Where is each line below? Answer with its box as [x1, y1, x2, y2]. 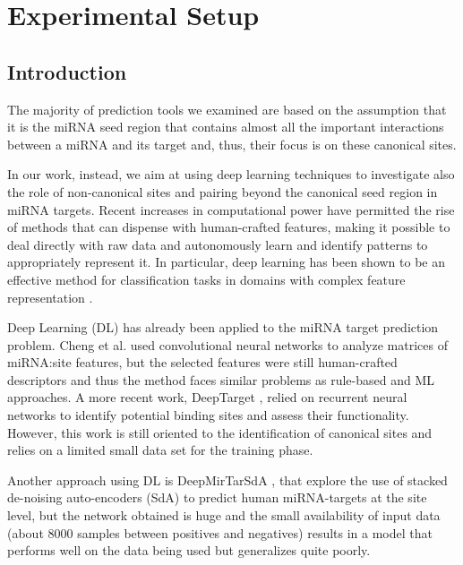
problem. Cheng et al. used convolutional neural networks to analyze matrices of [7, 335, 448, 354]
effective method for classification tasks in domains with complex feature [7, 270, 406, 288]
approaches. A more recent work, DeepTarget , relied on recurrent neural [7, 388, 407, 407]
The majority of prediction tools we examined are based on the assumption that [7, 99, 447, 118]
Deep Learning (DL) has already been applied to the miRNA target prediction [7, 318, 439, 337]
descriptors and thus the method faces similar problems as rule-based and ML [7, 370, 434, 389]
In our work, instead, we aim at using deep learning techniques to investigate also [7, 165, 455, 184]
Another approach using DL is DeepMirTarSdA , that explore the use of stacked [7, 470, 448, 489]
